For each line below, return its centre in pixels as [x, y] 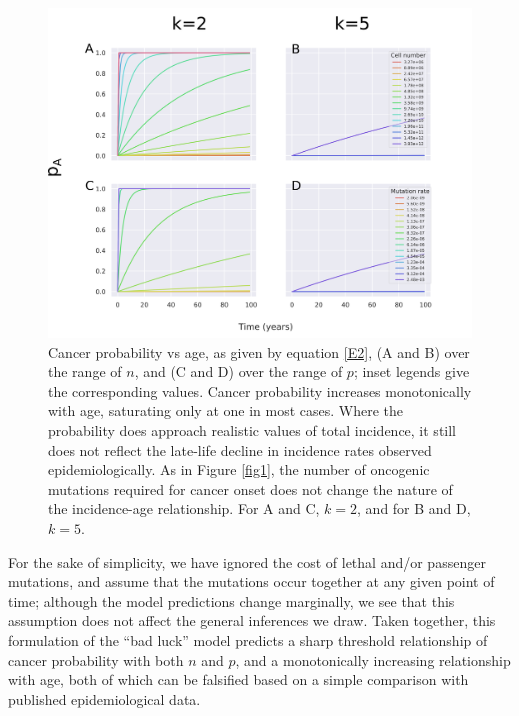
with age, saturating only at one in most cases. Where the [226, 410]
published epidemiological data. [104, 698]
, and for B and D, [414, 508]
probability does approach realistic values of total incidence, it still [252, 429]
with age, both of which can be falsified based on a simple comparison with [238, 679]
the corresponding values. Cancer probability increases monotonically [260, 390]
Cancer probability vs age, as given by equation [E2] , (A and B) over [259, 351]
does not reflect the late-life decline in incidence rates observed [240, 449]
